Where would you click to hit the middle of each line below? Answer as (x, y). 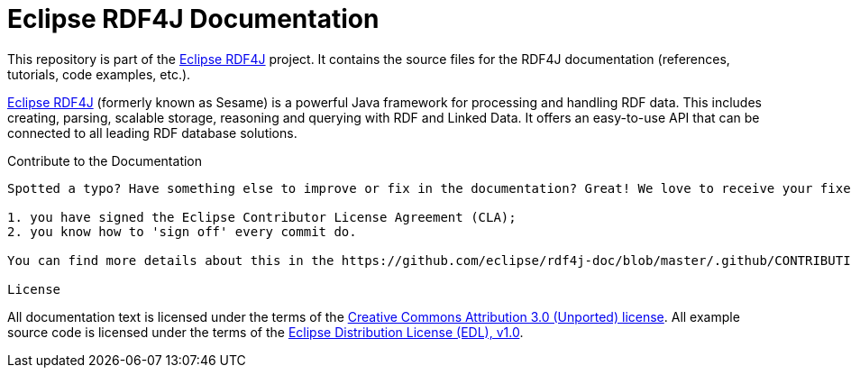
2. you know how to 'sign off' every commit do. (182, 231)
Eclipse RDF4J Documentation (193, 19)
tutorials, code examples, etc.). (99, 74)
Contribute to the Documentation (105, 160)
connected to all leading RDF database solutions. (152, 133)
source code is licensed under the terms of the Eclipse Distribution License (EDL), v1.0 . (265, 332)
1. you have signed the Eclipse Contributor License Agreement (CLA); (262, 217)
